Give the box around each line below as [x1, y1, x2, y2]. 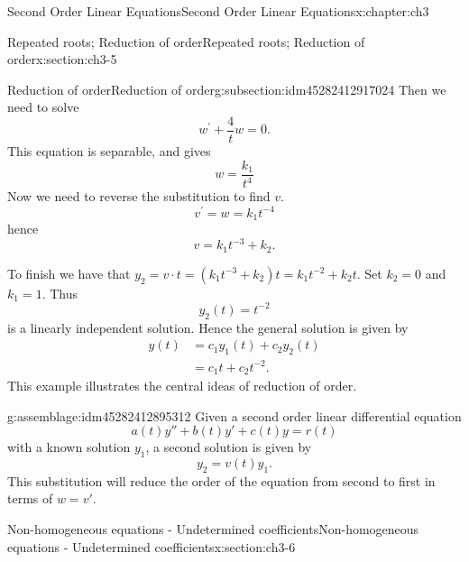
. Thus [41, 283, 78, 302]
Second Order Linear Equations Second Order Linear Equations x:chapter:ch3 [7, 2, 429, 20]
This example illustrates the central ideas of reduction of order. [7, 376, 357, 394]
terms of [7, 489, 53, 508]
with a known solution [7, 438, 131, 456]
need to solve [7, 97, 79, 116]
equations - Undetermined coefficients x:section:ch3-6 [7, 537, 296, 556]
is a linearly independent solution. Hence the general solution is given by [7, 318, 409, 336]
